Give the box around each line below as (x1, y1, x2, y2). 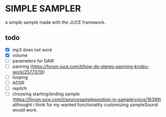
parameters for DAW (12, 58, 55, 64)
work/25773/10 (12, 69, 44, 75)
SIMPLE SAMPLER (5, 3, 81, 14)
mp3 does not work (12, 46, 53, 52)
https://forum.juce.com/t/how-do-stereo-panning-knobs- (32, 63, 150, 69)
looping (12, 75, 28, 80)
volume (12, 52, 28, 58)
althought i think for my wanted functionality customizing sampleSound (12, 102, 158, 108)
